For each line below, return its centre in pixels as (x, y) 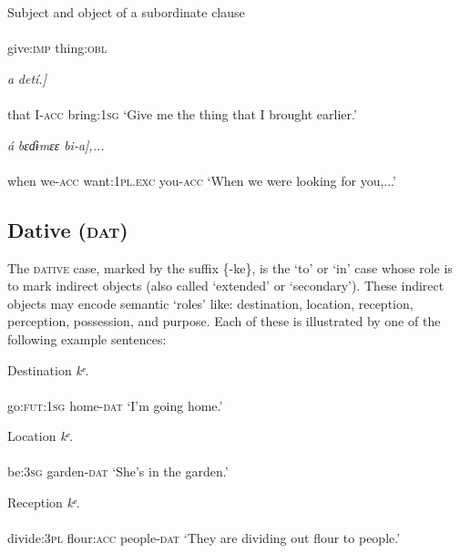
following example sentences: (87, 338)
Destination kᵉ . (48, 369)
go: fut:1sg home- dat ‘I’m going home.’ (115, 405)
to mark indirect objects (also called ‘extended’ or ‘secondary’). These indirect (226, 286)
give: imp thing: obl (57, 48)
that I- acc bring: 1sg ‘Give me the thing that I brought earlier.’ (182, 113)
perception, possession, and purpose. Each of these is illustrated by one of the (224, 321)
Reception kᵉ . (44, 502)
